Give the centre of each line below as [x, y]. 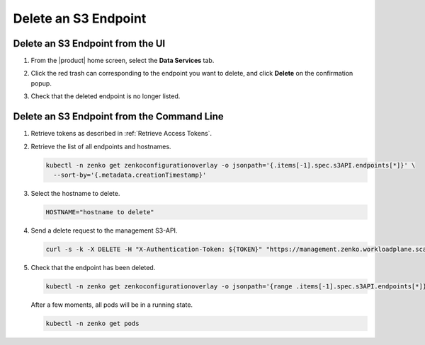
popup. [41, 83]
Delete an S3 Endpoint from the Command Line [119, 117]
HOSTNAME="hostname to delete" [100, 212]
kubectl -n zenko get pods [92, 323]
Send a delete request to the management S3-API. [104, 230]
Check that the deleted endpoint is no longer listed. [106, 96]
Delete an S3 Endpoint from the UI [89, 43]
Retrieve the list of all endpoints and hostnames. [101, 146]
